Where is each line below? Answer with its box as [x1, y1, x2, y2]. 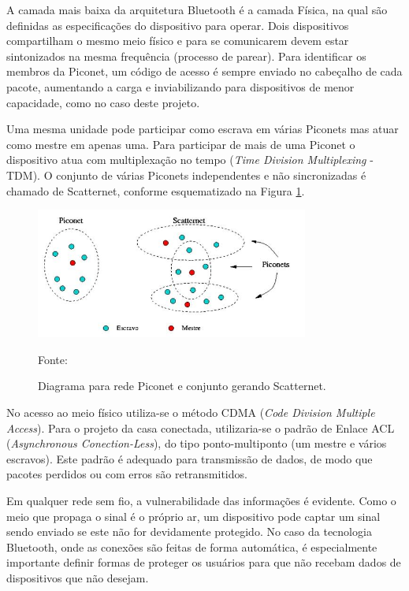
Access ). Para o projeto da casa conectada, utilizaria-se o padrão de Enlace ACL [6, 419, 395, 436]
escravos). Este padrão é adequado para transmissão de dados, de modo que [6, 450, 373, 466]
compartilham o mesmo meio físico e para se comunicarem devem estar [6, 32, 349, 49]
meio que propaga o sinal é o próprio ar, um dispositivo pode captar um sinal [6, 507, 381, 524]
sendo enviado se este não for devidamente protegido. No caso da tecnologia [6, 523, 372, 540]
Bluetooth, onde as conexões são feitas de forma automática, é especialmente [6, 538, 377, 555]
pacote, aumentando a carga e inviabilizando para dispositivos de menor [6, 78, 355, 95]
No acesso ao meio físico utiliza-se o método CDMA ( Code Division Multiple [6, 404, 375, 421]
